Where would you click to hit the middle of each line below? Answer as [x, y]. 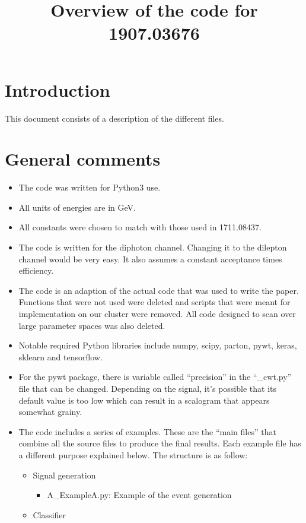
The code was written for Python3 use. [90, 187]
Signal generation [64, 475]
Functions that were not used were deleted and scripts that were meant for [154, 302]
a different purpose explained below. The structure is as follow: [133, 454]
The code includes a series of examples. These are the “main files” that [147, 431]
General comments [83, 159]
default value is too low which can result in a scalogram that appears [144, 400]
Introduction [58, 89]
